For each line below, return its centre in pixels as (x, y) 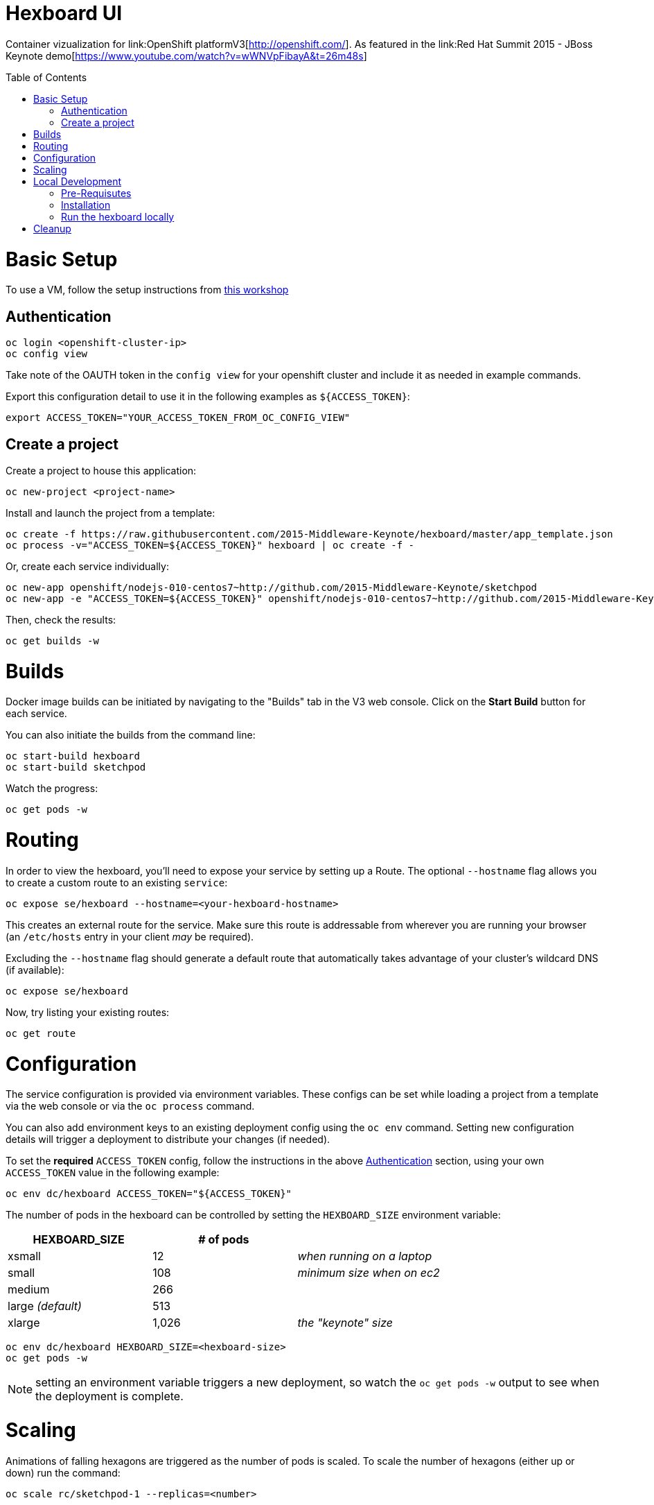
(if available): (35, 970)
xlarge (24, 1323)
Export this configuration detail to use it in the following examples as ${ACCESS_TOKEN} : (208, 397)
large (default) (45, 1306)
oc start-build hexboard (73, 756)
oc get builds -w (52, 640)
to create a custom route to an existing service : (117, 882)
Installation (86, 205)
